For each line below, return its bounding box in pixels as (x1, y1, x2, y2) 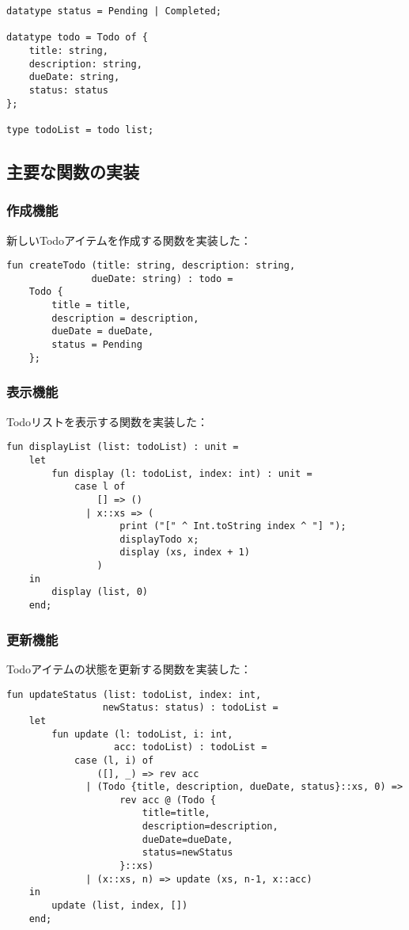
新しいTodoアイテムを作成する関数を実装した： (6, 231, 252, 248)
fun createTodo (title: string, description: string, (6, 260, 296, 272)
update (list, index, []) (51, 900, 188, 912)
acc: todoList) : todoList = (114, 741, 267, 753)
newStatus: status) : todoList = (102, 702, 278, 714)
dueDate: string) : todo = (91, 273, 233, 284)
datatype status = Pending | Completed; (6, 6, 222, 17)
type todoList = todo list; (6, 124, 154, 135)
